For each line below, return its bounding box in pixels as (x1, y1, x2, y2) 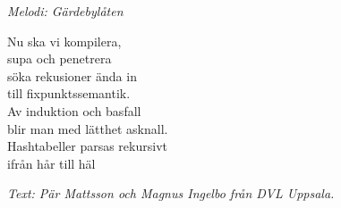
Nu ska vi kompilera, (7, 31, 122, 50)
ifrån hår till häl (7, 154, 96, 172)
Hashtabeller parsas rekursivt (7, 137, 167, 155)
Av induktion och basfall (7, 101, 141, 120)
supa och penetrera (7, 49, 112, 68)
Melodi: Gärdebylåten (7, 2, 124, 20)
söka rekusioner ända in (7, 66, 137, 85)
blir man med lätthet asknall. (7, 119, 168, 137)
